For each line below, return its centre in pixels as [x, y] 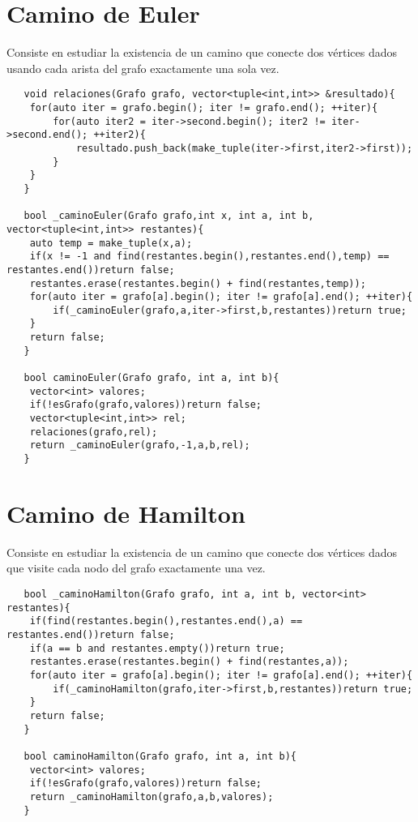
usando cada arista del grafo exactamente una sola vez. [143, 68]
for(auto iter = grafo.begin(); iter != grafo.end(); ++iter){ [204, 107]
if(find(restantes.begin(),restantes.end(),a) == [166, 621]
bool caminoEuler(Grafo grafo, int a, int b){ [151, 378]
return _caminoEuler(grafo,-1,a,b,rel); [140, 445]
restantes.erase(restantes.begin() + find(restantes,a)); [189, 662]
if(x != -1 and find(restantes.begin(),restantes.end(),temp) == [209, 257]
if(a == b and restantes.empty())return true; [157, 648]
